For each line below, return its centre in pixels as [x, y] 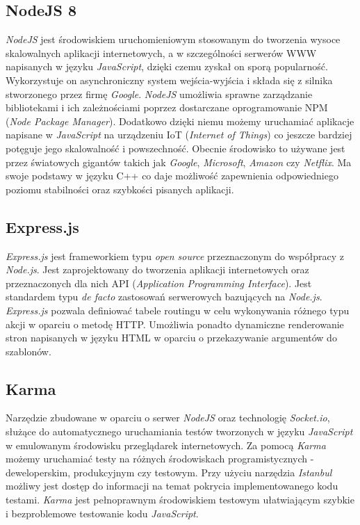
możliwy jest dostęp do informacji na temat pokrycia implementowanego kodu [172, 486]
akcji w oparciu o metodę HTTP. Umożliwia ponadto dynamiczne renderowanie [175, 324]
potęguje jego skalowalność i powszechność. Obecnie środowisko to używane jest [175, 148]
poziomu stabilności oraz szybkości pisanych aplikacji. [120, 189]
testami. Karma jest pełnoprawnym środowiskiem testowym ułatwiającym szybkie [180, 500]
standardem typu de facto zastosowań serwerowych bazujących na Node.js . [164, 297]
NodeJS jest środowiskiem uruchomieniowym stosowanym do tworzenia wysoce [173, 39]
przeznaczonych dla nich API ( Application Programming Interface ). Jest [159, 283]
